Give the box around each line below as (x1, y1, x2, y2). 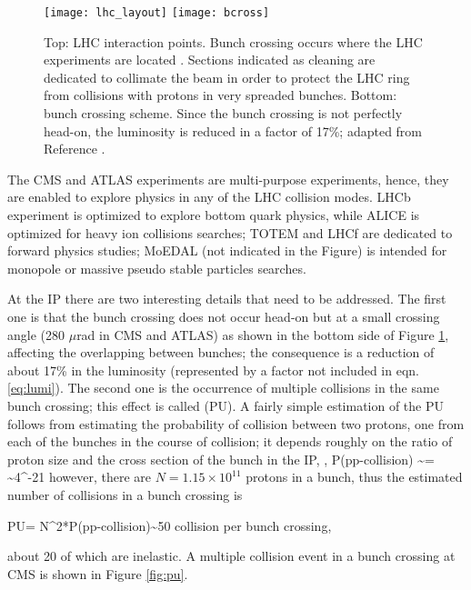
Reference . (44, 139, 105, 158)
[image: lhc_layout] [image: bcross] (44, 6, 270, 19)
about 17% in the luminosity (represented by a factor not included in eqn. (7, 360, 419, 379)
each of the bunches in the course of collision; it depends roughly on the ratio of (7, 432, 453, 451)
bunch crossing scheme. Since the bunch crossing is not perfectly (44, 104, 403, 123)
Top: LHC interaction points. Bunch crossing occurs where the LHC (44, 32, 423, 51)
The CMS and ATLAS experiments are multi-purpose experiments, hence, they (7, 169, 449, 188)
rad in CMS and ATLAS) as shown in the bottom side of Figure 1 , (76, 325, 449, 344)
